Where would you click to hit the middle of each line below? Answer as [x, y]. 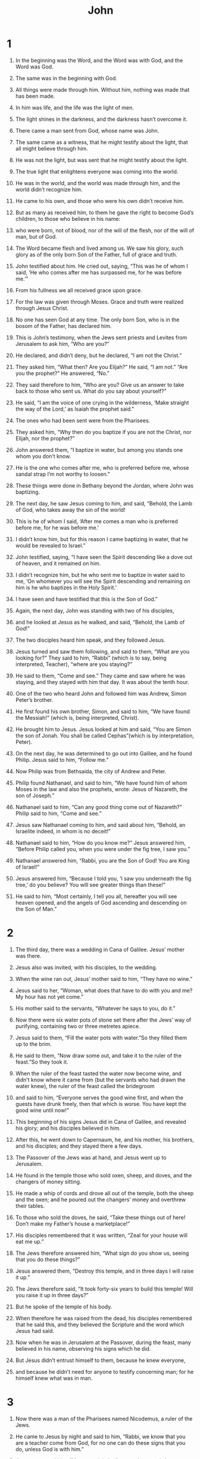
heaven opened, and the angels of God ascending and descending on [101, 902]
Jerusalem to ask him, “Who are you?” [62, 343]
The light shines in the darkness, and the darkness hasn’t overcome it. [101, 119]
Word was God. [34, 67]
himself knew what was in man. [54, 1378]
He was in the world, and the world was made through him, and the [98, 183]
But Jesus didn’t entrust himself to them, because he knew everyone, [101, 1360]
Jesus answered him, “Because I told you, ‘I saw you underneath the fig [103, 878]
